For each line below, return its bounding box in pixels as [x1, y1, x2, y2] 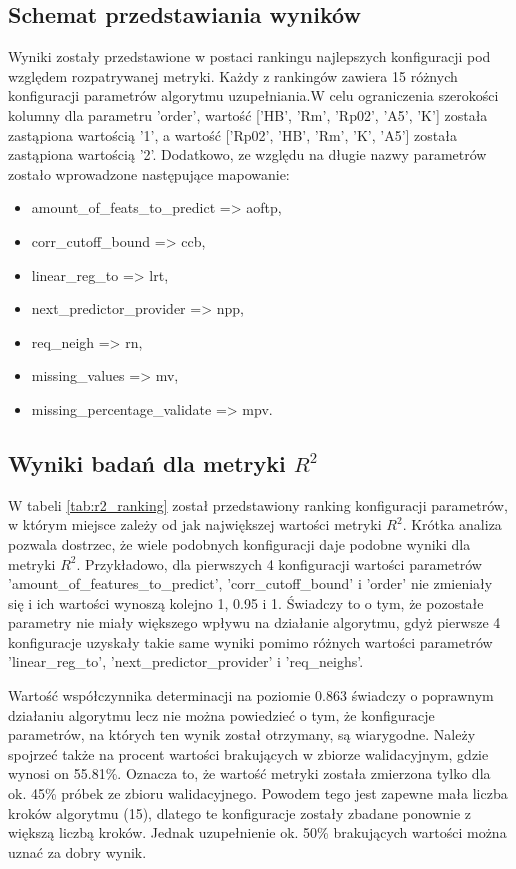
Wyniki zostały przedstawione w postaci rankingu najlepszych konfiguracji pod [8, 46, 491, 67]
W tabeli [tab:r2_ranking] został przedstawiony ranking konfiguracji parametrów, [8, 494, 508, 515]
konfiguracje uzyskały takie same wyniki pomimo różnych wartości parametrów [8, 631, 493, 652]
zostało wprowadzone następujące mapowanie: [8, 163, 290, 184]
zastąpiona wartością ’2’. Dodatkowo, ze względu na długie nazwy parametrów [8, 144, 487, 165]
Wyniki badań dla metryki [8, 447, 286, 478]
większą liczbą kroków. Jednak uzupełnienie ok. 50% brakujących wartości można [8, 822, 507, 843]
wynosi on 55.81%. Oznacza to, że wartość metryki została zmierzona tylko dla [8, 763, 491, 784]
